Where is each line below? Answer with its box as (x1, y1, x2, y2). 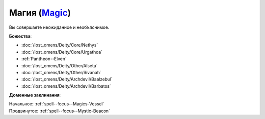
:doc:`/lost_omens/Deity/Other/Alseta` (21, 62, 98, 68)
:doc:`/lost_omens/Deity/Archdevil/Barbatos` (21, 83, 111, 89)
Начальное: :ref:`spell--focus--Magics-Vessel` (9, 101, 104, 107)
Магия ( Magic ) (9, 7, 71, 18)
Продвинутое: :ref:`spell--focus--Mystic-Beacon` (9, 108, 110, 114)
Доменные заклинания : (9, 92, 61, 98)
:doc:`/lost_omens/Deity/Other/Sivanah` (21, 69, 102, 75)
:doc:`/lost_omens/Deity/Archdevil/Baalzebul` (21, 76, 113, 82)
